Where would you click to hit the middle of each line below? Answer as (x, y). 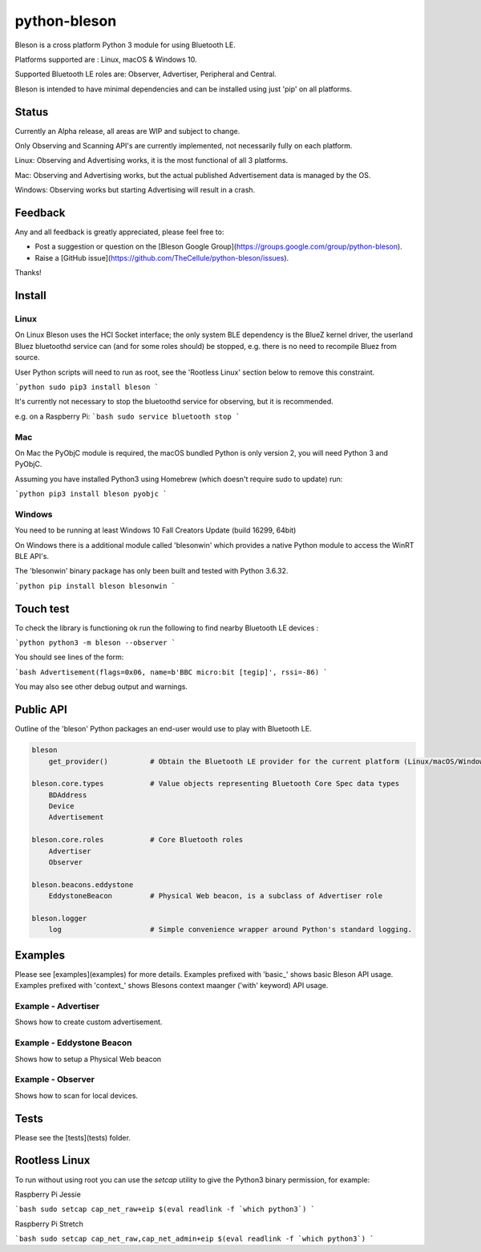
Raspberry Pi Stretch (49, 1224)
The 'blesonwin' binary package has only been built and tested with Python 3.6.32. (152, 571)
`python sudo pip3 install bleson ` (87, 387)
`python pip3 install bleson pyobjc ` (91, 494)
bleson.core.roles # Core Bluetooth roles (137, 840)
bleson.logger (59, 918)
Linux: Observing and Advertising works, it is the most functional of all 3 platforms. (152, 160)
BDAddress (68, 795)
